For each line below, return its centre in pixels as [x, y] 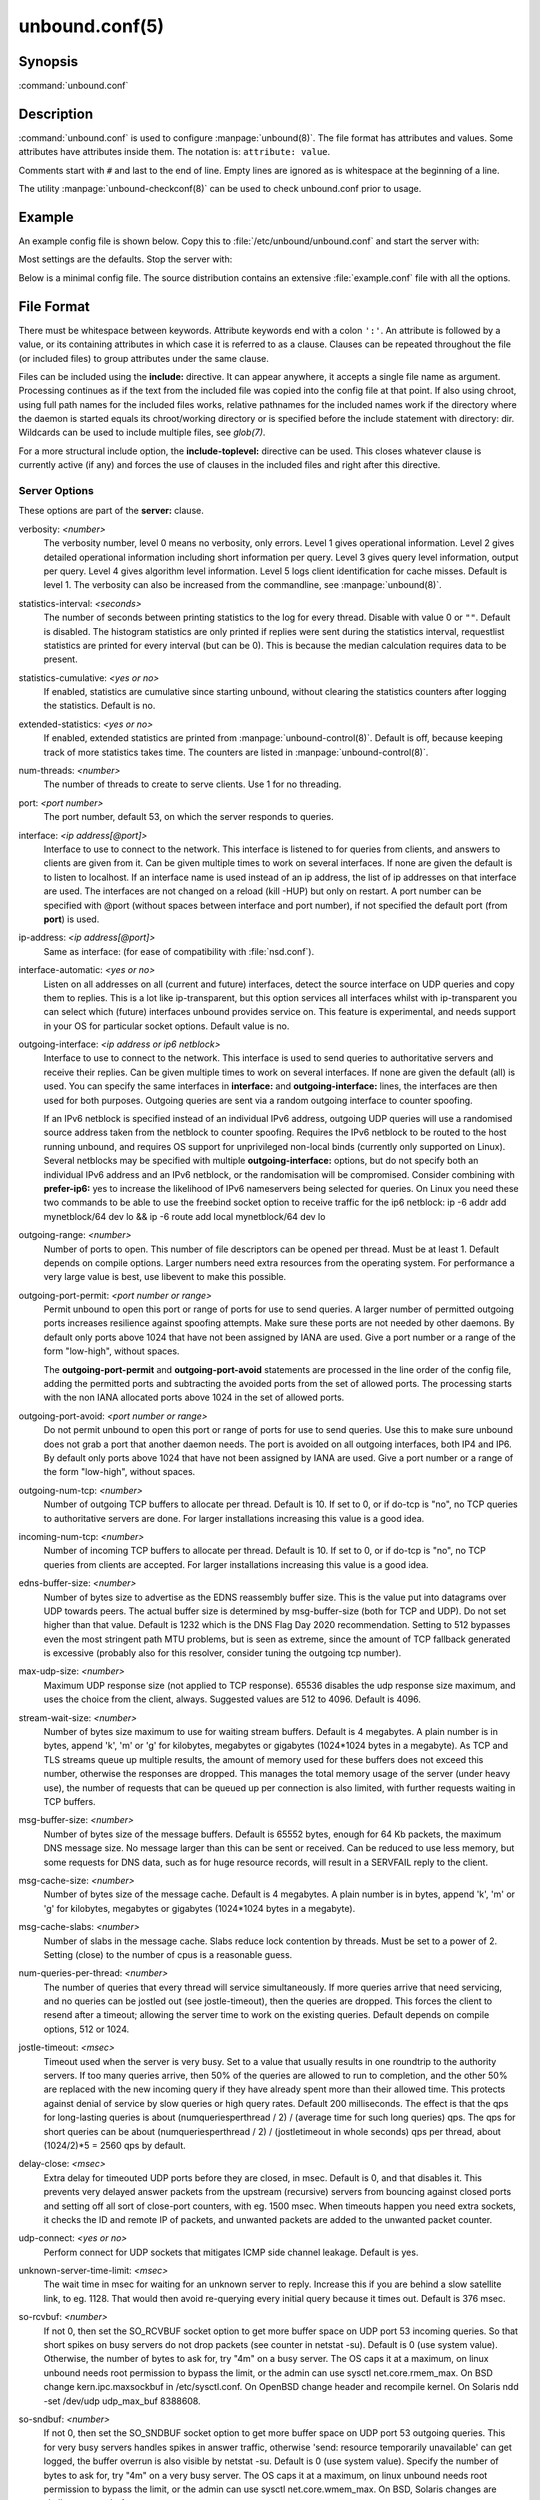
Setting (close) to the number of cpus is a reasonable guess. [168, 1954]
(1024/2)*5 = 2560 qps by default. [115, 2145]
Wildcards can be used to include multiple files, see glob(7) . [142, 432]
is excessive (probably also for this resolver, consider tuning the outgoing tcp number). [222, 1653]
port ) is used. [71, 919]
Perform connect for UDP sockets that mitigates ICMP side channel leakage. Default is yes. [231, 2252]
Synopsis [48, 61]
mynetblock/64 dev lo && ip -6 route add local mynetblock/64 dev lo [184, 1216]
